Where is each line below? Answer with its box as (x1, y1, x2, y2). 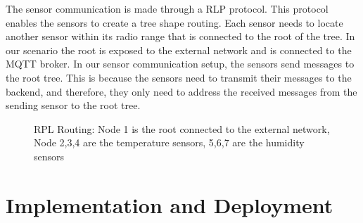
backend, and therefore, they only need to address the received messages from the (6, 84, 357, 98)
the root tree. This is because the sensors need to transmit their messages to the (6, 70, 352, 84)
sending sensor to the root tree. (6, 98, 141, 113)
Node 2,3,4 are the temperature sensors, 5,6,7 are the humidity (34, 135, 305, 150)
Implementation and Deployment (6, 190, 333, 219)
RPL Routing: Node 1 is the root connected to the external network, (34, 121, 330, 136)
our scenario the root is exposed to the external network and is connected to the (6, 42, 352, 57)
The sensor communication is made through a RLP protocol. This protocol (6, 1, 329, 15)
